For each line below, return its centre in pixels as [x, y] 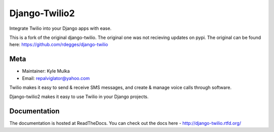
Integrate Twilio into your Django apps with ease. [60, 28]
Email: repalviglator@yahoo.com [56, 78]
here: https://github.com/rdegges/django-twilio [59, 45]
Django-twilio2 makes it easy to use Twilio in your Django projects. [79, 97]
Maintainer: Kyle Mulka [46, 71]
